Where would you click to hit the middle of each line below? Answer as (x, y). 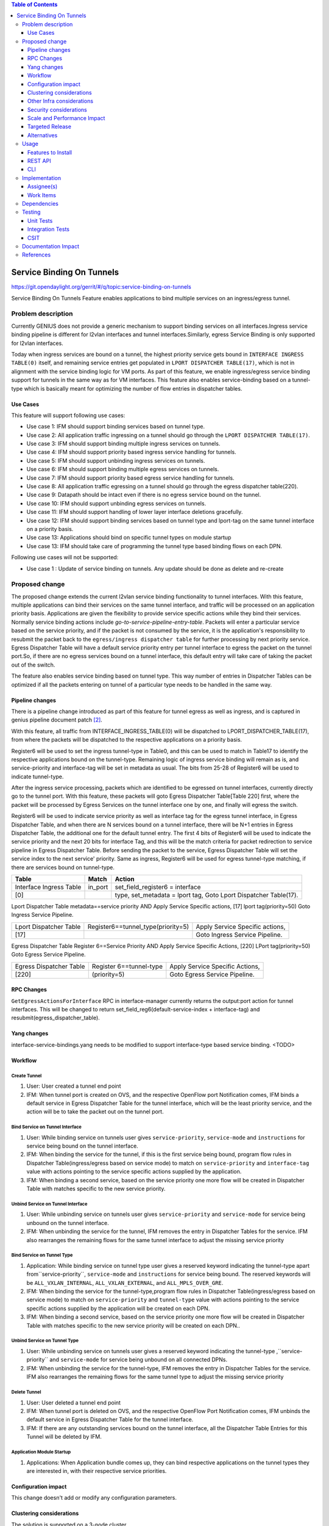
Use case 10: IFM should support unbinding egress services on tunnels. (116, 503)
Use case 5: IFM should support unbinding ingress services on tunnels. (116, 460)
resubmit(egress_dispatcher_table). (55, 1018)
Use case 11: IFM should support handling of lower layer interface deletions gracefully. (135, 512)
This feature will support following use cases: (68, 415)
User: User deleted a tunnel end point (74, 1402)
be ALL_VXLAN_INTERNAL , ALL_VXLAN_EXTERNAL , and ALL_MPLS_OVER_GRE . (125, 1282)
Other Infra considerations (61, 101)
